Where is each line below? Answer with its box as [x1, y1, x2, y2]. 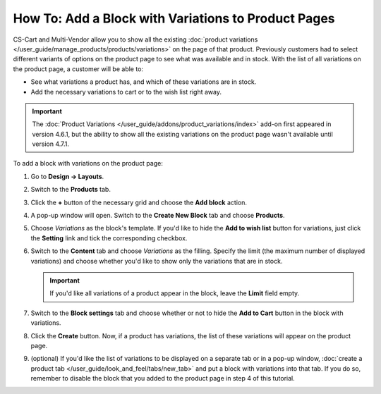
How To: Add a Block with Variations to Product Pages [13, 11, 335, 26]
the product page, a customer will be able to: [13, 64, 144, 73]
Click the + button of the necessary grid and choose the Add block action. [30, 198, 247, 207]
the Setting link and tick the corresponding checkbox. [30, 233, 188, 242]
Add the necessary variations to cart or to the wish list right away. [30, 87, 222, 96]
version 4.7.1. [32, 140, 70, 148]
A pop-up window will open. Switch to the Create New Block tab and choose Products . [30, 211, 285, 220]
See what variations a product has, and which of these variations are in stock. [30, 78, 257, 86]
